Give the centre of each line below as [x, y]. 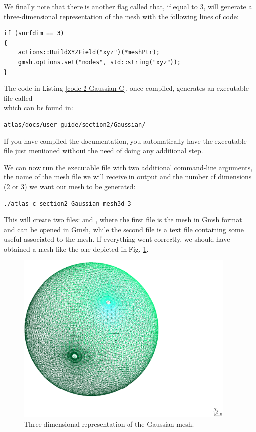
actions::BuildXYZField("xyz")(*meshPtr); [89, 53]
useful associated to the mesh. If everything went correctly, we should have [117, 239]
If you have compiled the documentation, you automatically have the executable [125, 141]
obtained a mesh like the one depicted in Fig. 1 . [76, 248]
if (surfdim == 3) [34, 33]
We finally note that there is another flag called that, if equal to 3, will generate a [128, 6]
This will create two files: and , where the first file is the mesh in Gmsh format [123, 220]
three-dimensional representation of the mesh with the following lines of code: [121, 16]
